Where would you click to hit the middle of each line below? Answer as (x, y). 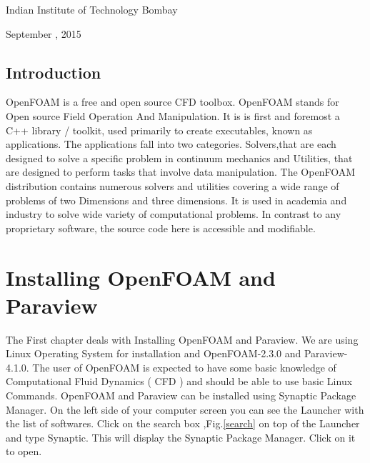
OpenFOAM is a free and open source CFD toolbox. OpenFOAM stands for (172, 102)
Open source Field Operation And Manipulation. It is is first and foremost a (173, 115)
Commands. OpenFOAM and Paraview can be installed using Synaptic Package (181, 395)
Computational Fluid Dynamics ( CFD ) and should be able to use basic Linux (179, 381)
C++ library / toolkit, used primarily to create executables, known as (159, 130)
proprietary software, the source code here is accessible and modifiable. (161, 228)
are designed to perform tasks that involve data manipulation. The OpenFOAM (181, 172)
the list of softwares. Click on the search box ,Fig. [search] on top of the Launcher (183, 423)
